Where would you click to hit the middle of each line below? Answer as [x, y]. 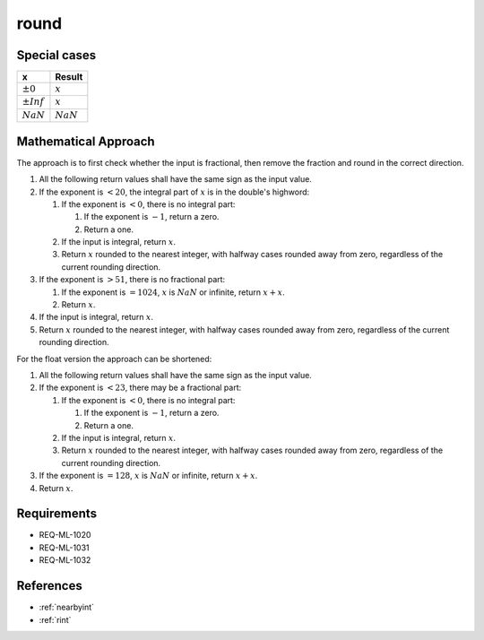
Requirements [57, 514]
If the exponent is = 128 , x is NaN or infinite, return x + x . [148, 476]
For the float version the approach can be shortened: [114, 359]
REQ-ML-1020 [65, 535]
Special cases [56, 55]
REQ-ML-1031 [64, 548]
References [49, 586]
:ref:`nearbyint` [66, 607]
